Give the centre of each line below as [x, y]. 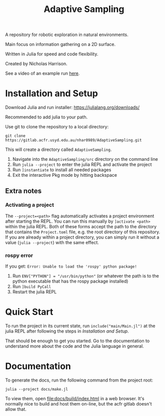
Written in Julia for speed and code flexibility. [52, 54]
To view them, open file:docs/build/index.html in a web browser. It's [75, 399]
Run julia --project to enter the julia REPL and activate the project [82, 165]
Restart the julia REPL [34, 292]
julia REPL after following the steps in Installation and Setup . [67, 331]
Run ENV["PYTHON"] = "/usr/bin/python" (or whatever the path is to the [85, 276]
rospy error [19, 255]
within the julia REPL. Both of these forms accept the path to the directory [81, 226]
